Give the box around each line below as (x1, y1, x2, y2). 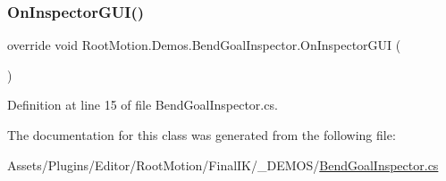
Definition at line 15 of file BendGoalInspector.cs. (7, 95, 278, 114)
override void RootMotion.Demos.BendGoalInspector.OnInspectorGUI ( (7, 36, 401, 54)
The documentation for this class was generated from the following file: (7, 126, 396, 144)
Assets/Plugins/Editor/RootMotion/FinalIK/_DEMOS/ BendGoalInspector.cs (7, 155, 439, 174)
